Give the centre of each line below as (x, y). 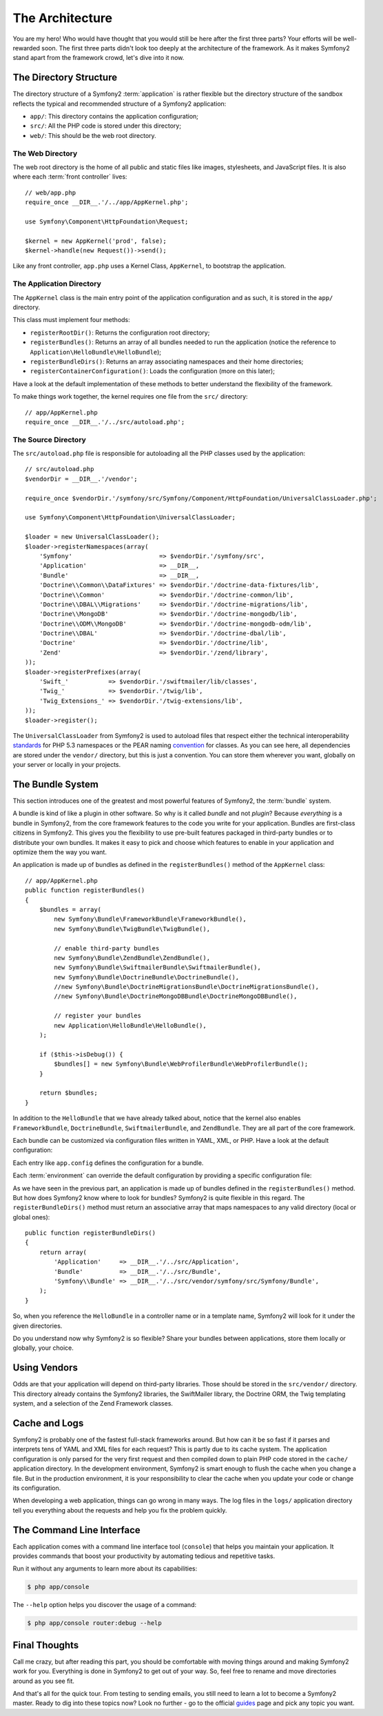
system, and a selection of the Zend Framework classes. (93, 1404)
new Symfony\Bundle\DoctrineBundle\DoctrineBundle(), (147, 977)
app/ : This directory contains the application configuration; (114, 117)
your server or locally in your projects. (67, 765)
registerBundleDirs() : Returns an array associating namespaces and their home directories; (167, 361)
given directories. (38, 1326)
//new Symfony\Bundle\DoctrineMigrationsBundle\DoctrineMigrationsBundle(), (187, 987)
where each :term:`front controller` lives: (70, 177)
